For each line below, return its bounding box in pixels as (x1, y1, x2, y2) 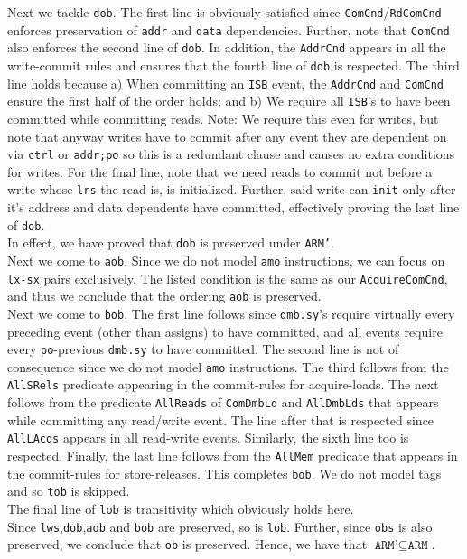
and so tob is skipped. (7, 481, 130, 500)
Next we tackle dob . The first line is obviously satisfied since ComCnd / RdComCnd (7, 3, 442, 21)
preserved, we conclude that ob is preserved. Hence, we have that (7, 535, 368, 554)
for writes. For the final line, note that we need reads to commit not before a (7, 162, 433, 181)
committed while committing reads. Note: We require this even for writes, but (7, 108, 439, 127)
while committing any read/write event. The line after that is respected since (7, 410, 434, 429)
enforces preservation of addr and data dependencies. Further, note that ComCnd (7, 20, 450, 39)
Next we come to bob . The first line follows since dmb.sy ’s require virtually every (7, 303, 455, 322)
